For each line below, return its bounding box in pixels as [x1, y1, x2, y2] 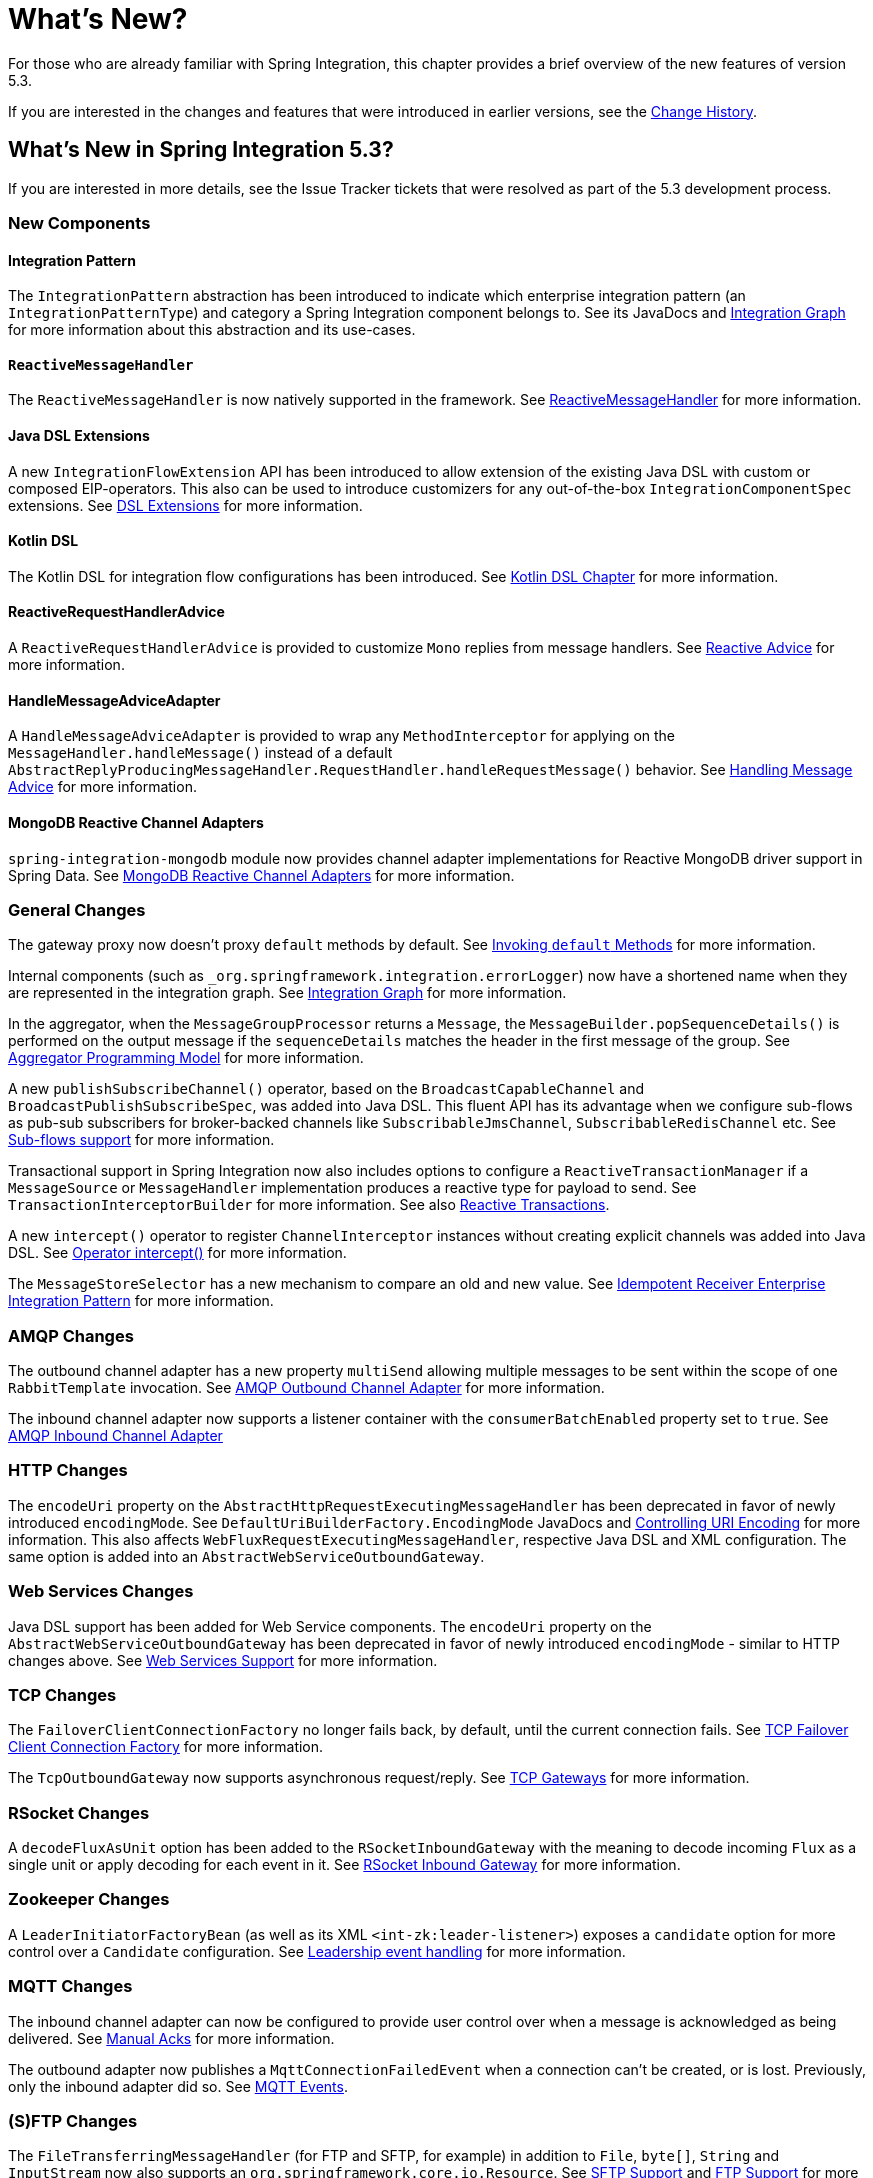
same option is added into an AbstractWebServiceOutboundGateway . [8, 1547, 485, 1565]
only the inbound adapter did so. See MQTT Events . [8, 2077, 349, 2095]
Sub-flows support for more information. [8, 1131, 275, 1149]
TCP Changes [8, 1684, 117, 1705]
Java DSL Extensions [8, 427, 150, 445]
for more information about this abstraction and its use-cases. [8, 321, 416, 339]
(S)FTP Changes [8, 2110, 138, 2131]
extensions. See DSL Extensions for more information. [8, 496, 363, 514]
